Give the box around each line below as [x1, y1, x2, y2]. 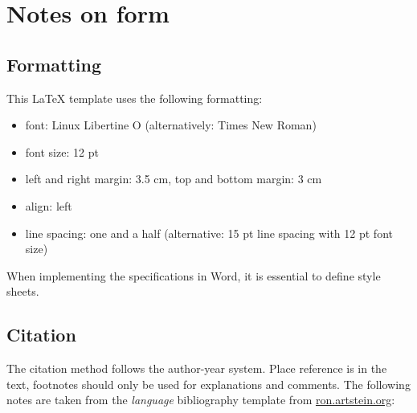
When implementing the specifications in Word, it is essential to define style [6, 267, 381, 284]
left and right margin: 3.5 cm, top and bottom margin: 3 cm [25, 170, 322, 187]
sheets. [6, 283, 39, 300]
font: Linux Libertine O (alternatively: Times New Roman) [25, 117, 317, 133]
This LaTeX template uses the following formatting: [6, 89, 263, 106]
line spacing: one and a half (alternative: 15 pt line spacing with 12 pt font [25, 224, 393, 241]
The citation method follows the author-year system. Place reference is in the [6, 360, 387, 377]
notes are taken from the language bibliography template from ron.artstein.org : [6, 391, 395, 408]
